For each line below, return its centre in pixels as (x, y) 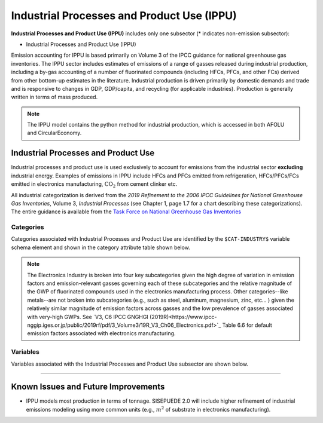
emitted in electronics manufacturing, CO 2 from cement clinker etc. (94, 185)
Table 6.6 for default (247, 325)
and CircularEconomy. (54, 133)
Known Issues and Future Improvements (88, 387)
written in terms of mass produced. (54, 97)
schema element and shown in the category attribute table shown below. (101, 247)
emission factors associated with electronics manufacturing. (101, 333)
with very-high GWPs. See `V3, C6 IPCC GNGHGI (88, 317)
